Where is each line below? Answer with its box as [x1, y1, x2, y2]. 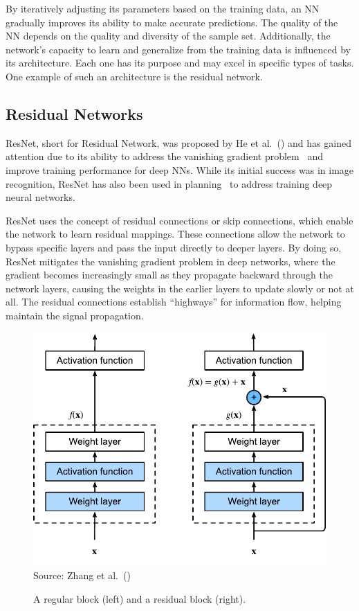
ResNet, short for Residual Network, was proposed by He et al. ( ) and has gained [6, 135, 351, 150]
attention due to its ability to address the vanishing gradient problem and [6, 149, 323, 163]
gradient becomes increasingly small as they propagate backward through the [6, 267, 333, 282]
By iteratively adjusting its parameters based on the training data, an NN [6, 1, 320, 15]
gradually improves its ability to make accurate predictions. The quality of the [6, 15, 338, 29]
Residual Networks [6, 103, 143, 124]
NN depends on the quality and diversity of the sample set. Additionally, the [6, 28, 331, 43]
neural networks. [6, 190, 75, 204]
